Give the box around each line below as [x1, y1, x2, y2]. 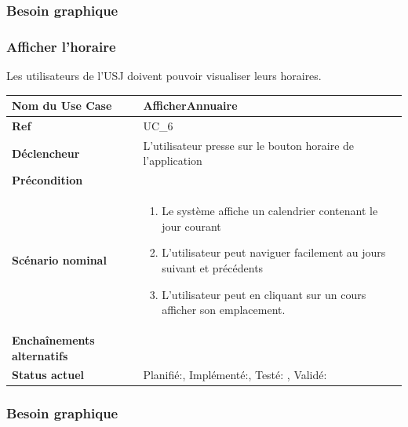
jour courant [162, 217, 221, 234]
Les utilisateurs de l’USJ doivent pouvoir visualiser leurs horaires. [6, 68, 322, 84]
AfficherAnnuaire [143, 97, 238, 114]
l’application [143, 152, 202, 169]
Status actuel [12, 367, 84, 383]
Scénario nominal [12, 252, 107, 268]
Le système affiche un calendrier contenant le [162, 203, 378, 219]
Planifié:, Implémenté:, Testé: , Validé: [143, 367, 327, 383]
